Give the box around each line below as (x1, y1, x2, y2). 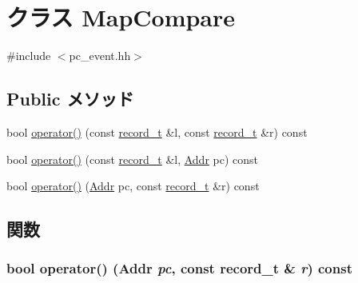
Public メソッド (6, 86, 134, 111)
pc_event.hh (69, 47, 131, 64)
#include (6, 47, 51, 64)
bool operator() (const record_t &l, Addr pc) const (6, 150, 259, 167)
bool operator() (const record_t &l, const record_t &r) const (6, 123, 308, 140)
